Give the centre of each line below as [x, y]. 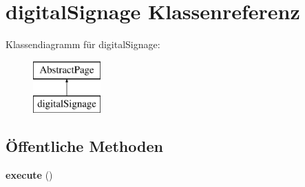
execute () [29, 175]
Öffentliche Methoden [84, 146]
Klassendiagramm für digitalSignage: [83, 44]
